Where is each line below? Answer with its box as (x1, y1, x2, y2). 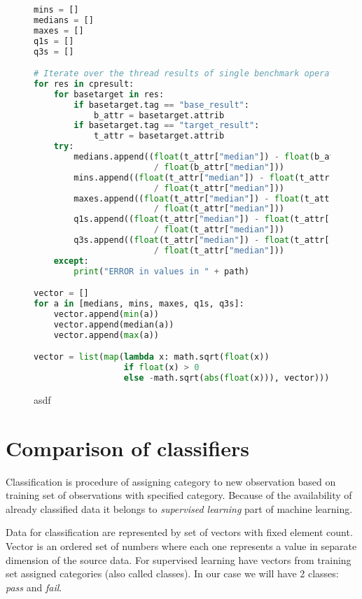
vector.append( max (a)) (53, 330, 159, 340)
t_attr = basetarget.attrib (93, 131, 225, 141)
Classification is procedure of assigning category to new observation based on (6, 474, 336, 488)
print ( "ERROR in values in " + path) (74, 266, 249, 276)
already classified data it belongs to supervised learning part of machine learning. (6, 501, 353, 516)
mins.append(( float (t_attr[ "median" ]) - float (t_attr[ (74, 172, 335, 183)
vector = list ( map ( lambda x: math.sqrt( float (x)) (34, 352, 270, 362)
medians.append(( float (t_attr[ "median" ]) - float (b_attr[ (74, 152, 350, 162)
